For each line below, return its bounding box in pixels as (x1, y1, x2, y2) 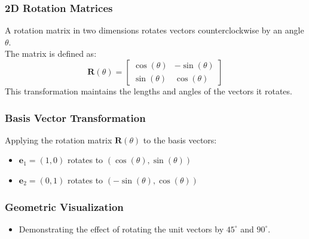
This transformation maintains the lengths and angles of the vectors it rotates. (5, 85, 292, 97)
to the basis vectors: (143, 133, 217, 146)
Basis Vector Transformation (5, 110, 146, 125)
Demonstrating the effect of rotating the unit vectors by (19, 222, 224, 235)
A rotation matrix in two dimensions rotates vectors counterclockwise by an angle (5, 24, 304, 36)
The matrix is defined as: (5, 47, 97, 60)
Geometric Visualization (5, 199, 124, 214)
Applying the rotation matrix (5, 133, 112, 146)
